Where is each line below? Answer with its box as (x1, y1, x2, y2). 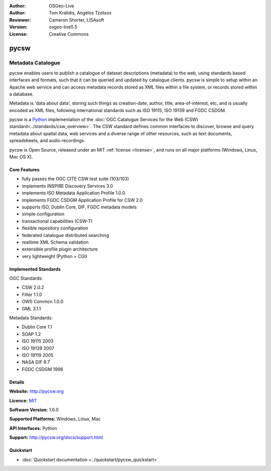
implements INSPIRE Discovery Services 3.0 (22, 183, 113, 189)
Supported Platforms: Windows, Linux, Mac (9, 416, 101, 422)
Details (9, 379, 25, 385)
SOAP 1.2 (22, 331, 41, 337)
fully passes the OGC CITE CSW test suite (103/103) (22, 176, 129, 182)
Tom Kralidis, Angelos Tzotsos (49, 10, 111, 16)
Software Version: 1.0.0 (9, 407, 59, 413)
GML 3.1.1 (22, 305, 41, 311)
